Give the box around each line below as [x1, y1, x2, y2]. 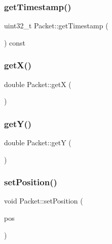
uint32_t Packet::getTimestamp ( [4, 20, 108, 31]
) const [4, 37, 26, 48]
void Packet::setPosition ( [4, 195, 83, 206]
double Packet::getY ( [4, 137, 71, 148]
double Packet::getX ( [4, 78, 71, 89]
